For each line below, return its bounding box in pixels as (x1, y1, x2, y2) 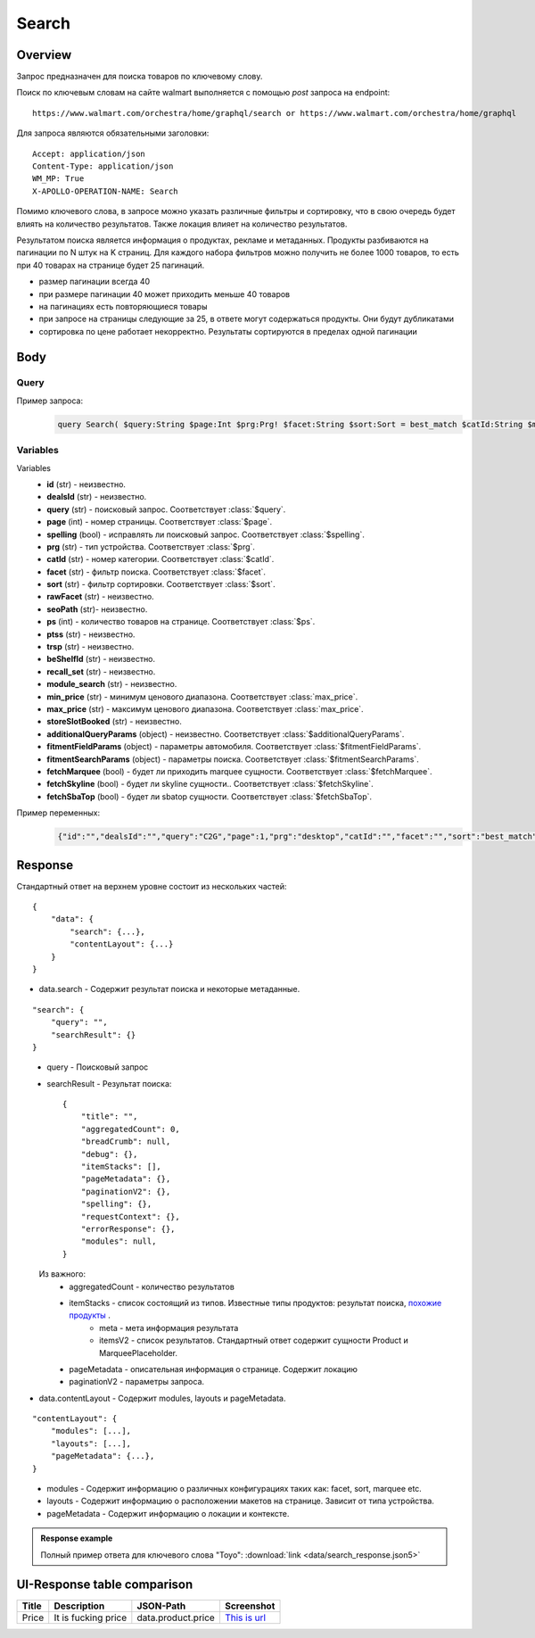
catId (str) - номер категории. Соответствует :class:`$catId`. (46, 554, 275, 565)
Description (53, 1600, 105, 1612)
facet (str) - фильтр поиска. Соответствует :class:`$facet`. (46, 567, 267, 577)
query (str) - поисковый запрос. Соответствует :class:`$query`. (46, 504, 286, 515)
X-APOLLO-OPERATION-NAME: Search (32, 186, 178, 196)
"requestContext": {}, (80, 1212, 180, 1221)
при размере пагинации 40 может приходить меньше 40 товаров (38, 288, 291, 299)
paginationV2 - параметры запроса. (69, 1377, 205, 1387)
